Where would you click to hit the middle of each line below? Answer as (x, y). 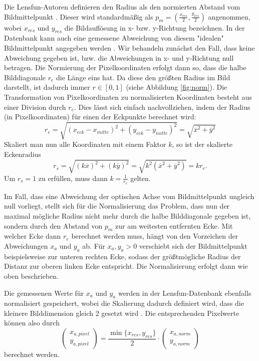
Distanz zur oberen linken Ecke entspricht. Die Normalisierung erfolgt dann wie (126, 266)
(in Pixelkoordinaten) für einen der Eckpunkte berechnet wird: (100, 117)
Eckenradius (23, 154)
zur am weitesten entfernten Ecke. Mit (174, 225)
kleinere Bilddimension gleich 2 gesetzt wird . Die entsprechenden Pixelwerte (122, 313)
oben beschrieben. (32, 276)
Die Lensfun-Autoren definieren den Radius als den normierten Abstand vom (122, 7)
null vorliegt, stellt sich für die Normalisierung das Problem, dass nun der (117, 206)
